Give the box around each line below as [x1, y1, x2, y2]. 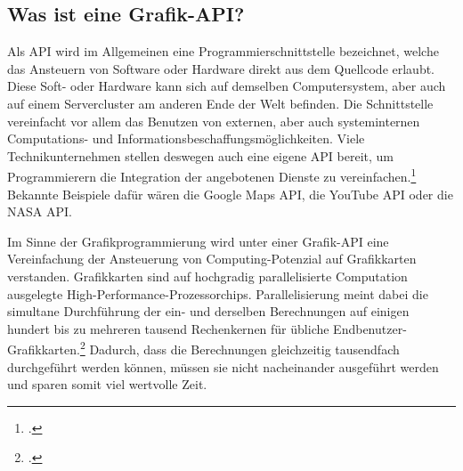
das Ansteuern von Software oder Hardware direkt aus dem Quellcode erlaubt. [7, 59, 435, 77]
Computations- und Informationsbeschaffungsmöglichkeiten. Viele [7, 129, 365, 148]
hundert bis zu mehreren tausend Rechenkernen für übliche [7, 319, 329, 337]
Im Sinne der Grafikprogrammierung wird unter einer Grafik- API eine [7, 231, 389, 250]
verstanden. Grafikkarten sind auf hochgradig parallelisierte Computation [7, 266, 408, 285]
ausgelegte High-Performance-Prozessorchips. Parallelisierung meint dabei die [7, 284, 428, 303]
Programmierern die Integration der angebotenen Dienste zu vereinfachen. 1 [7, 165, 417, 186]
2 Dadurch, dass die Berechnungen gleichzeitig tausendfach [79, 337, 400, 359]
